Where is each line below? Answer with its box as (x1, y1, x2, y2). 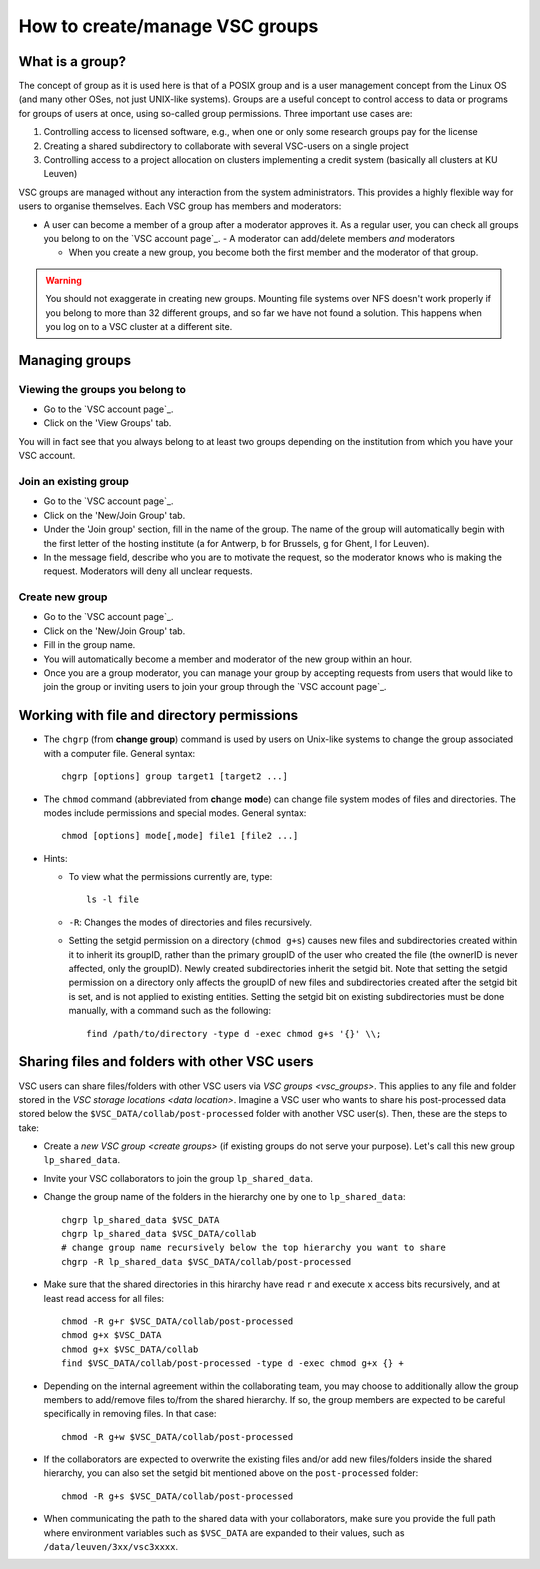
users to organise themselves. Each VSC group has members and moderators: (18, 200, 342, 212)
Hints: (43, 852, 68, 864)
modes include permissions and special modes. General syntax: (43, 806, 307, 819)
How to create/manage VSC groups (18, 15, 319, 37)
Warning (45, 274, 82, 286)
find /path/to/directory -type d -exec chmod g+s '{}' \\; (86, 1028, 382, 1039)
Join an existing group (18, 475, 130, 489)
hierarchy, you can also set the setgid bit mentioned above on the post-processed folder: (43, 1467, 419, 1479)
